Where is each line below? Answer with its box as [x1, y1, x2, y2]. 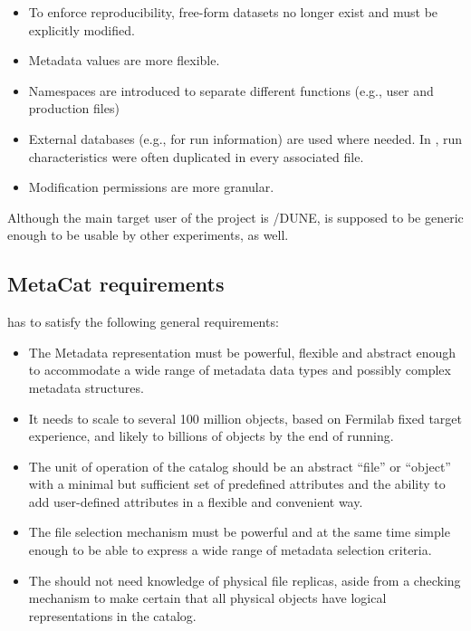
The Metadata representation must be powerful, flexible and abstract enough [28, 342, 457, 361]
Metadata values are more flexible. [28, 51, 220, 70]
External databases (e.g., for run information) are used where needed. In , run [28, 129, 463, 148]
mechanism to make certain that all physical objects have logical [28, 588, 387, 607]
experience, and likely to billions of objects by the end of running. [28, 426, 394, 445]
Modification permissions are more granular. [28, 177, 274, 196]
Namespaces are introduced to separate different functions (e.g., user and [28, 81, 434, 100]
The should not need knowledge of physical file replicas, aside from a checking [28, 570, 461, 589]
